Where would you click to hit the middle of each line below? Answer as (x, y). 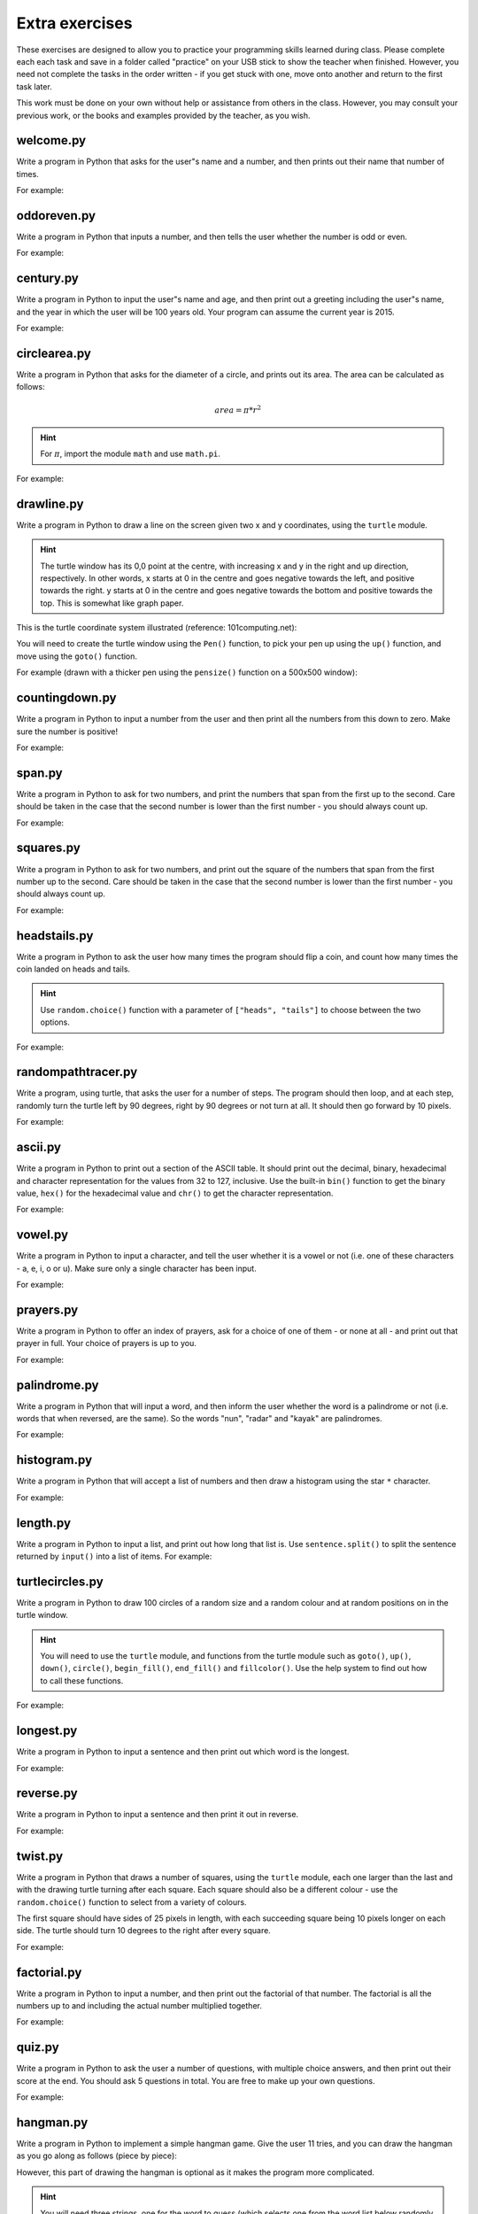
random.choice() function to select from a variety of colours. (131, 1902)
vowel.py (42, 1235)
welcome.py (51, 140)
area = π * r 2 (238, 410)
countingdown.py (66, 698)
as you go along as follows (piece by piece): (96, 2156)
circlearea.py (54, 353)
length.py (43, 1523)
